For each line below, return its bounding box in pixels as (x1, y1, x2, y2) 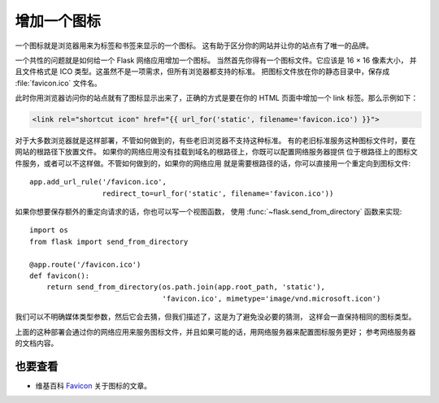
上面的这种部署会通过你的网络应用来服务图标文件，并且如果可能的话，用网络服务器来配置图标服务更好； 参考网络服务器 (15, 327, 416, 336)
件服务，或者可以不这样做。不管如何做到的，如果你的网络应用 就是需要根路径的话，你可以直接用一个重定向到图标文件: (15, 158, 411, 168)
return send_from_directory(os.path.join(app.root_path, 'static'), (46, 283, 325, 292)
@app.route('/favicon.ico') (29, 260, 141, 269)
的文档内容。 (15, 338, 59, 348)
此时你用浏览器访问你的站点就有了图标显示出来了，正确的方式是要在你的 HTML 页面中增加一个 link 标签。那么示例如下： (15, 93, 419, 103)
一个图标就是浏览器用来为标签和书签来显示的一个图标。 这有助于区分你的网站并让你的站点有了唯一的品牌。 (15, 41, 373, 50)
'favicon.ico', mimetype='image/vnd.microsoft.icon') (162, 293, 381, 303)
